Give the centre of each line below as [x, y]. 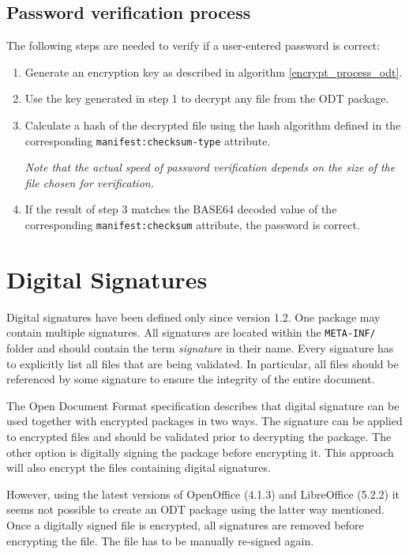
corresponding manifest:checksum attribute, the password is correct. [192, 225]
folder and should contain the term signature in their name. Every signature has [200, 348]
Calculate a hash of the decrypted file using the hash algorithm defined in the [213, 124]
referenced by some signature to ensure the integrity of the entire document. [191, 379]
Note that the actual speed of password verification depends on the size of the [210, 167]
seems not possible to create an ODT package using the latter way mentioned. [195, 509]
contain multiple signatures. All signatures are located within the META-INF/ [191, 332]
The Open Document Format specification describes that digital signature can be [203, 405]
